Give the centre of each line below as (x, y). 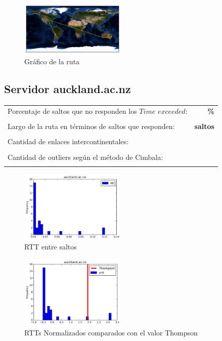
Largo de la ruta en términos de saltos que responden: (91, 126)
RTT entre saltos (51, 247)
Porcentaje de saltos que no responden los (72, 111)
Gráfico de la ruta (52, 61)
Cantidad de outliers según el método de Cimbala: (85, 157)
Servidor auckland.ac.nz (68, 88)
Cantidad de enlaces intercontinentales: (68, 141)
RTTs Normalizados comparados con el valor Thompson (111, 332)
